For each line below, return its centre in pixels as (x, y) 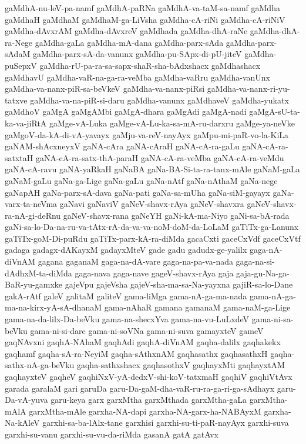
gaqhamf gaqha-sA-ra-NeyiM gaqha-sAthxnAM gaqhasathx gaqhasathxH (136, 353)
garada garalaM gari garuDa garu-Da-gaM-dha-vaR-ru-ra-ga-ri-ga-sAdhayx (140, 388)
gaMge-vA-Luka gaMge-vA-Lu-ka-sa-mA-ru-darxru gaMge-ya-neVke (172, 123)
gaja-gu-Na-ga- (263, 273)
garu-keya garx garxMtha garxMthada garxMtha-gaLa (149, 400)
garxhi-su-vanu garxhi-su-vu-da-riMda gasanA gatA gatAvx (112, 434)
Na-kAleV (22, 423)
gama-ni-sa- (273, 319)
